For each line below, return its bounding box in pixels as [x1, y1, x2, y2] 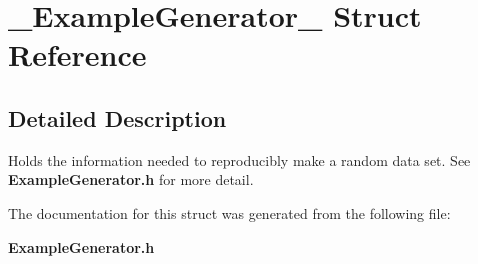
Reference [8, 34, 147, 75]
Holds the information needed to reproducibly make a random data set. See [8, 149, 471, 170]
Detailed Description [8, 102, 227, 133]
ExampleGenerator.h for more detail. [8, 169, 254, 190]
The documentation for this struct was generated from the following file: [8, 202, 451, 223]
